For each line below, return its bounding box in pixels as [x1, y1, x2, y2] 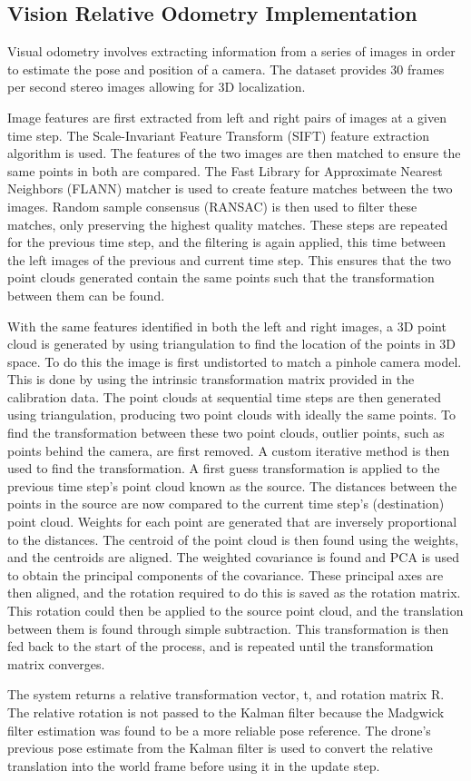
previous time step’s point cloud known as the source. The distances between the [7, 476, 457, 495]
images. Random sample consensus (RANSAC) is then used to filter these [7, 196, 417, 215]
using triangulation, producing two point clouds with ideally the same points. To [7, 405, 456, 424]
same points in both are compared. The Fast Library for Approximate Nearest [7, 161, 443, 180]
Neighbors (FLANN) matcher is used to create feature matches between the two [7, 179, 453, 198]
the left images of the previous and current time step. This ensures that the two [7, 250, 452, 269]
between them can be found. [7, 285, 165, 304]
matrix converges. [7, 654, 105, 673]
